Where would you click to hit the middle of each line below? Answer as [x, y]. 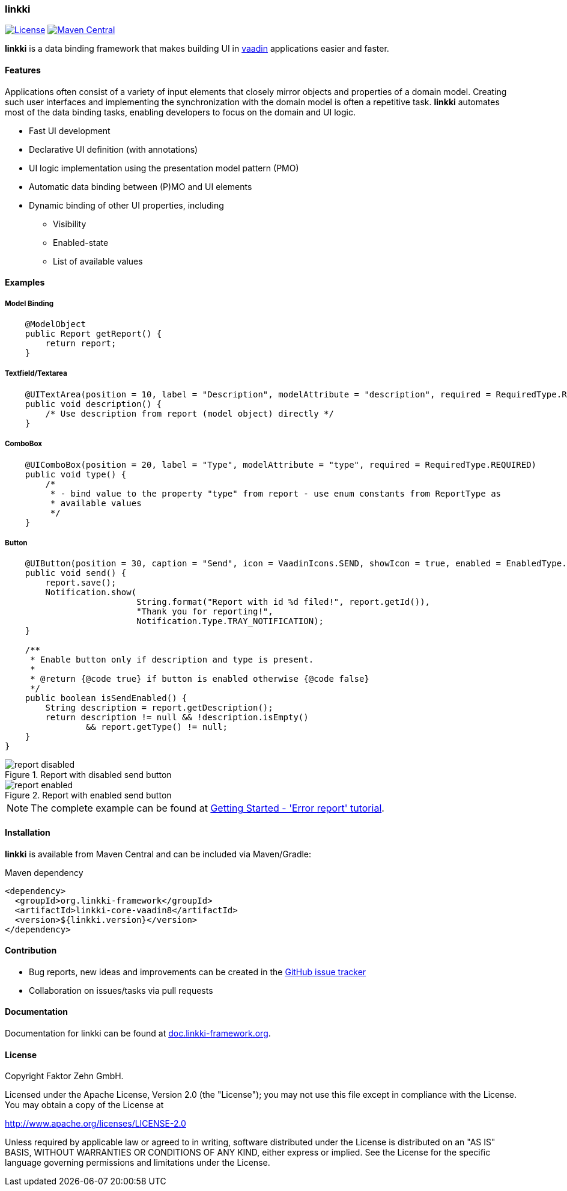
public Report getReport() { [93, 333]
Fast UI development [70, 130]
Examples [25, 283]
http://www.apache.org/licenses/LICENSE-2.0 [96, 1124]
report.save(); [81, 583]
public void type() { [76, 474]
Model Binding [29, 303]
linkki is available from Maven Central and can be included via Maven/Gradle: [158, 854]
